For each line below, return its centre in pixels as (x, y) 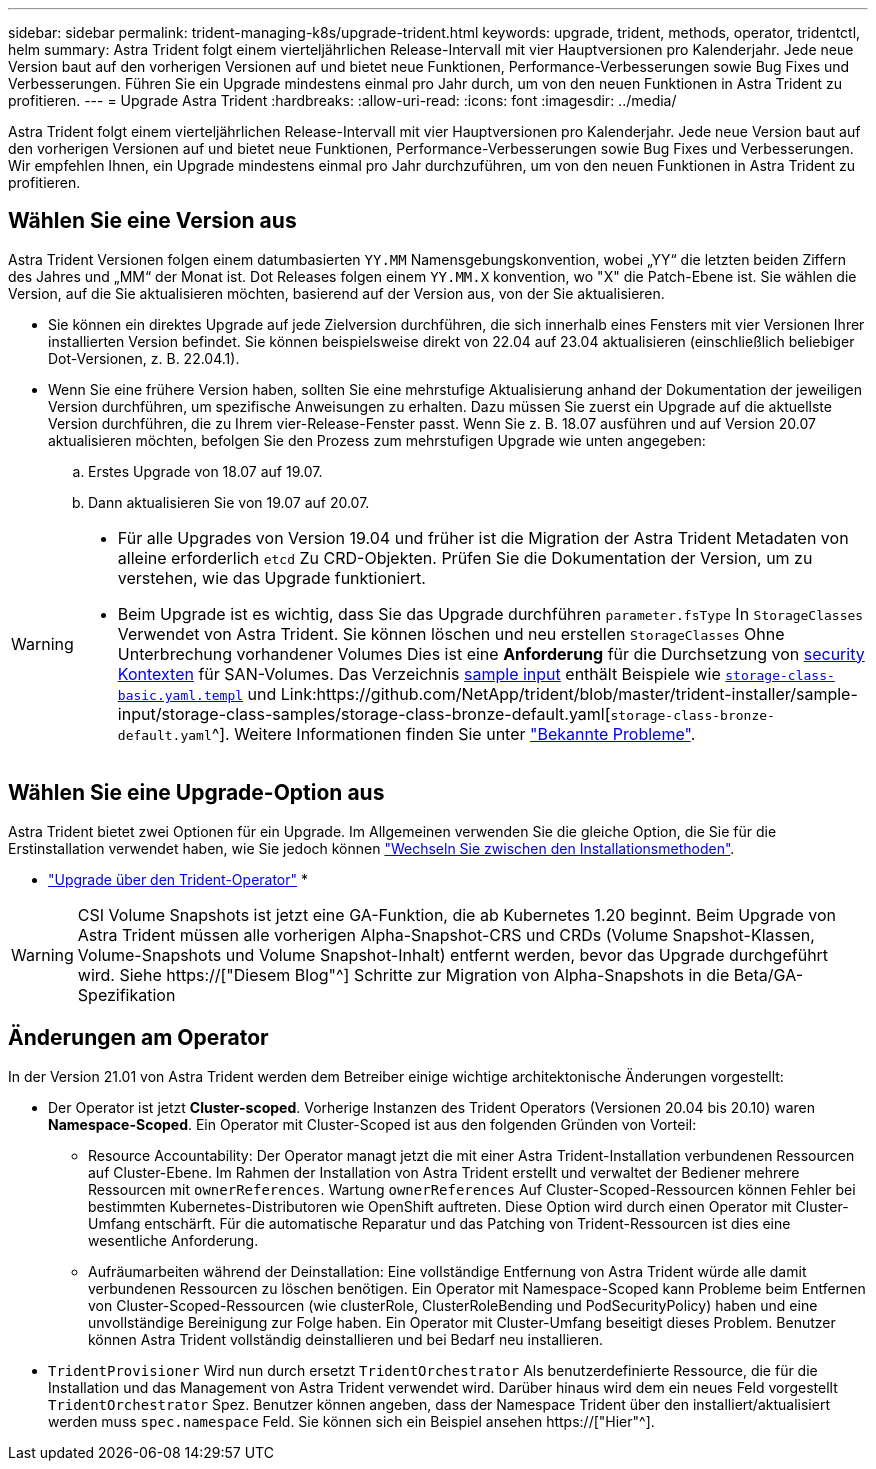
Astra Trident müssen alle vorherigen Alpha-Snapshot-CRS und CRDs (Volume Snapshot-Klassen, (446, 934)
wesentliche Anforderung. (173, 1240)
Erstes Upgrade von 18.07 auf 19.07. (205, 471)
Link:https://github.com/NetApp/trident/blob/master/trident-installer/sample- (569, 693)
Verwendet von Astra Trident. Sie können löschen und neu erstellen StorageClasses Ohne (451, 633)
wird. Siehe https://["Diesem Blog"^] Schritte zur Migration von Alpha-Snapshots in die (403, 974)
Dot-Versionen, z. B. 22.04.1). (144, 358)
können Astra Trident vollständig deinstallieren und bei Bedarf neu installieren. (345, 1339)
